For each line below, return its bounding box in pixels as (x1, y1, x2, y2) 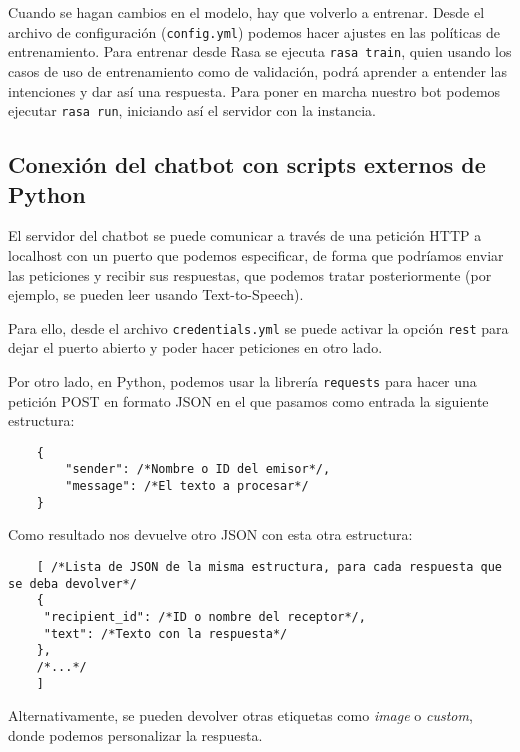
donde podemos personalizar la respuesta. (8, 724, 263, 745)
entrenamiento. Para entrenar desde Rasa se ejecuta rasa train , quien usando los (8, 41, 512, 62)
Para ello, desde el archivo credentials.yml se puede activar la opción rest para (8, 317, 509, 338)
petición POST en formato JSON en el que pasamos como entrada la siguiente (8, 390, 489, 411)
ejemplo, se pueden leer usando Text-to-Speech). (8, 284, 304, 305)
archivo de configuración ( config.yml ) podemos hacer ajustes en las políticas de (8, 21, 501, 42)
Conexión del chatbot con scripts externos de (8, 149, 486, 180)
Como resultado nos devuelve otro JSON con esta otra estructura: (8, 524, 413, 545)
